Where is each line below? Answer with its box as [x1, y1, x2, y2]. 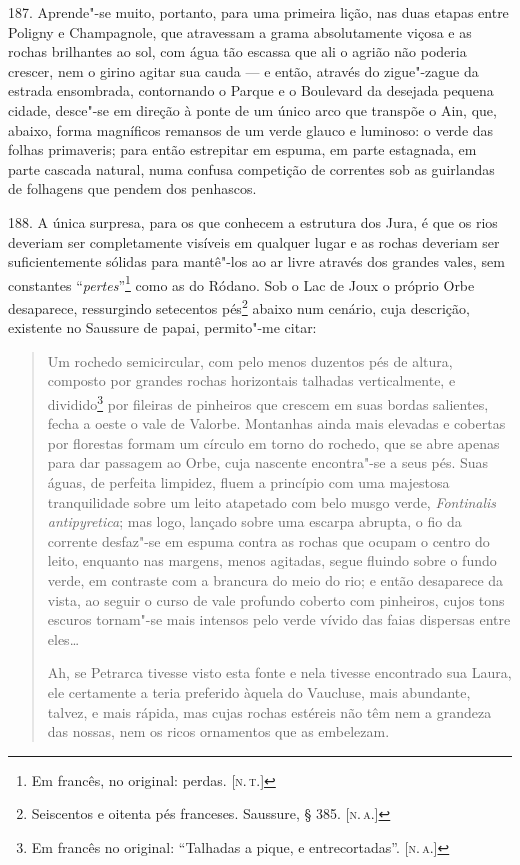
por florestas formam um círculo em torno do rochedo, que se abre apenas [47, 432, 500, 453]
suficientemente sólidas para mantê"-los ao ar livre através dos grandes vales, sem [8, 251, 505, 272]
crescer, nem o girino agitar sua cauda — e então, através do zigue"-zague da [8, 60, 479, 81]
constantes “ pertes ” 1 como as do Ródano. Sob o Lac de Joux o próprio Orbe [8, 271, 475, 295]
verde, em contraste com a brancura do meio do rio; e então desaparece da [47, 570, 504, 590]
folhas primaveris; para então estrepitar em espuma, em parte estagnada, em [8, 139, 477, 160]
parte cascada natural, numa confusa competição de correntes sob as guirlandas [8, 158, 495, 179]
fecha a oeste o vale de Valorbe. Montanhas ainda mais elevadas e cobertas [47, 413, 506, 434]
